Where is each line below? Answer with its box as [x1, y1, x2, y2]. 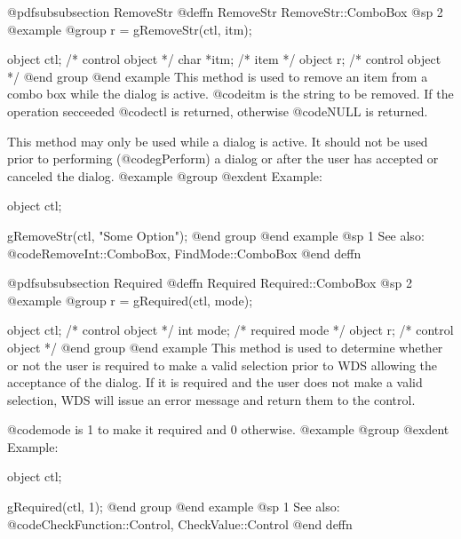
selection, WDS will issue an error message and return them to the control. [7, 390, 416, 408]
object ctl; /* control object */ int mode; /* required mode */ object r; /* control [7, 321, 454, 339]
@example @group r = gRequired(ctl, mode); [7, 290, 253, 309]
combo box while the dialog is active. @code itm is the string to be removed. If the [7, 84, 454, 103]
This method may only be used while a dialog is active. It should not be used [7, 131, 428, 150]
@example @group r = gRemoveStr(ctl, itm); [7, 20, 252, 38]
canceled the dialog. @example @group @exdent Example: [7, 166, 322, 185]
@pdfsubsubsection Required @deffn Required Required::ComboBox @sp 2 [7, 273, 412, 292]
